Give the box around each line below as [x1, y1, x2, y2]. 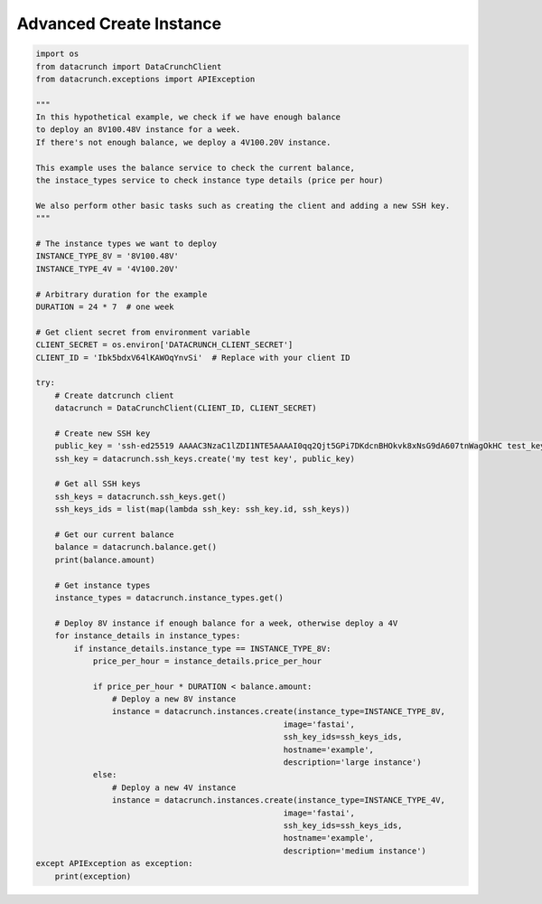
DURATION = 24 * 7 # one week [35, 301, 175, 312]
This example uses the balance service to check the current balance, [35, 163, 356, 173]
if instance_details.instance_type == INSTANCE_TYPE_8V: [73, 643, 332, 654]
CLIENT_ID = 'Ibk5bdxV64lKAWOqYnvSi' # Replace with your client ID [35, 353, 350, 363]
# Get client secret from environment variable [35, 326, 250, 337]
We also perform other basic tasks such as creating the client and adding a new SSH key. [35, 200, 451, 211]
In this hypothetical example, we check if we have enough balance [35, 112, 341, 122]
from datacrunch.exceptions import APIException [35, 73, 256, 84]
